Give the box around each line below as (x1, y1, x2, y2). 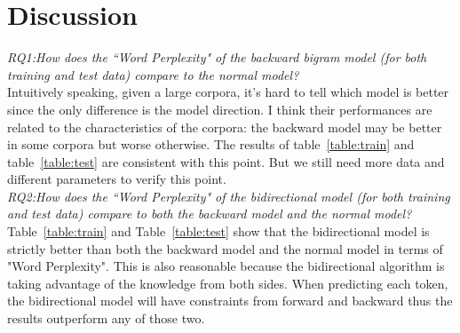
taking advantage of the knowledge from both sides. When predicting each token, (7, 274, 448, 292)
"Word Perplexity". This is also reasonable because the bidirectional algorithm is (7, 257, 445, 275)
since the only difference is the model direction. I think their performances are (7, 99, 432, 118)
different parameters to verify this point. (7, 170, 226, 188)
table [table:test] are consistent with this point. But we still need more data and (7, 152, 445, 170)
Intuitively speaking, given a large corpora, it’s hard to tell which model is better (7, 83, 449, 101)
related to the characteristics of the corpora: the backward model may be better (7, 117, 442, 136)
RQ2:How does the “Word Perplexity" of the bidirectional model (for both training (7, 186, 450, 205)
